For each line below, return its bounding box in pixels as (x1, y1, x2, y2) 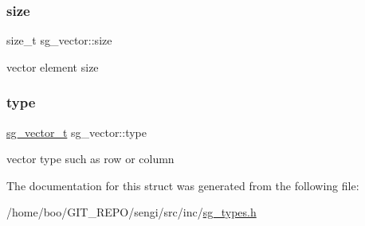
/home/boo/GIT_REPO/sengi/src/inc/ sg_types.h (6, 204, 257, 220)
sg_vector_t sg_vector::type (6, 123, 147, 140)
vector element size (6, 58, 99, 75)
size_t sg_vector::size (6, 32, 112, 49)
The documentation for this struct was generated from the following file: (6, 177, 359, 193)
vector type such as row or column (6, 150, 175, 167)
